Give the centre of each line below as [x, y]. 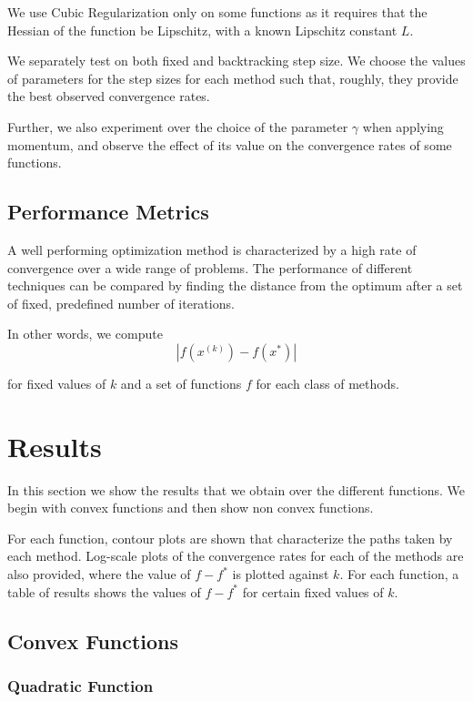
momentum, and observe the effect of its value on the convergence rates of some [230, 144]
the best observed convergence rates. [109, 96]
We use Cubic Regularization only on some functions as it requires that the [217, 12]
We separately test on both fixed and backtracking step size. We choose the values [236, 61]
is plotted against [281, 574]
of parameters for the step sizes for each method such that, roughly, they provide [233, 78]
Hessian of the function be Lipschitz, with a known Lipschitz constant [202, 30]
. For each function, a [399, 574]
